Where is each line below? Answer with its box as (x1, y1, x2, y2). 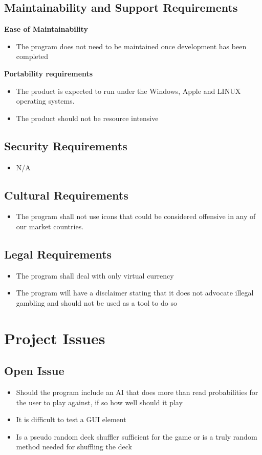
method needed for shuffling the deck (16, 441, 132, 452)
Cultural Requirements (4, 187, 128, 203)
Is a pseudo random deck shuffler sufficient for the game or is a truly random (16, 431, 257, 442)
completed (16, 51, 49, 62)
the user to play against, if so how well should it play (16, 397, 183, 407)
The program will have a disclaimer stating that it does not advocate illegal (16, 287, 254, 298)
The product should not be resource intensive (16, 112, 159, 123)
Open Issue (4, 363, 64, 379)
